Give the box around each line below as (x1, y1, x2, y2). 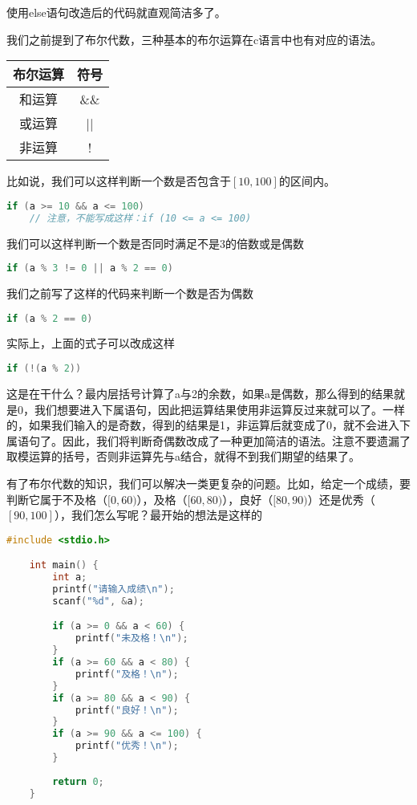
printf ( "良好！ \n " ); (75, 704, 179, 716)
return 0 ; (52, 775, 104, 787)
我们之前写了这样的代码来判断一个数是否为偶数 (6, 285, 253, 301)
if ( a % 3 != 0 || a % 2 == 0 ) (6, 262, 173, 274)
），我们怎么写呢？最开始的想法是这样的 (54, 506, 262, 523)
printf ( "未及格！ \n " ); (75, 632, 188, 644)
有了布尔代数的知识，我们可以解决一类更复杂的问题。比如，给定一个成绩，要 (6, 474, 411, 491)
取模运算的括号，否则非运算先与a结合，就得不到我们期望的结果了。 (6, 448, 360, 465)
